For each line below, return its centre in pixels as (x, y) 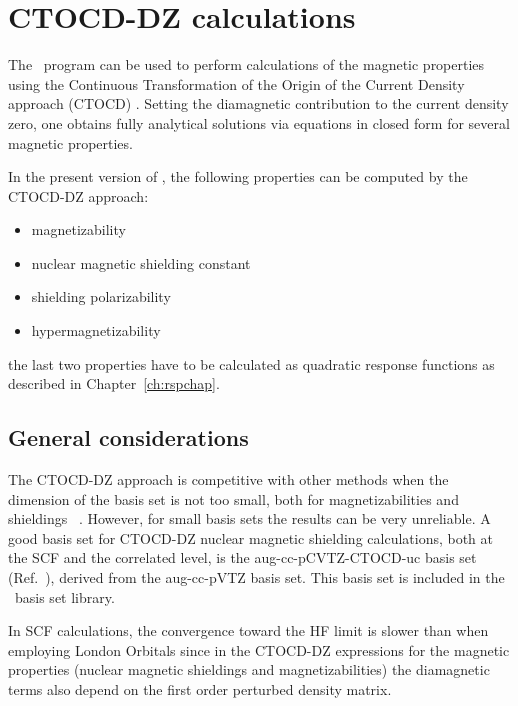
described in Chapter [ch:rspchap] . (114, 383)
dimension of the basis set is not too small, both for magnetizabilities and (233, 498)
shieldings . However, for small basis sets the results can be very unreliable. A (249, 518)
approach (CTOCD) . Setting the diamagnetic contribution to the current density (258, 103)
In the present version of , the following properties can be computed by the (238, 176)
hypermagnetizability (96, 330)
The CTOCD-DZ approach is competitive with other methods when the (228, 479)
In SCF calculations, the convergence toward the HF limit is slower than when (248, 630)
